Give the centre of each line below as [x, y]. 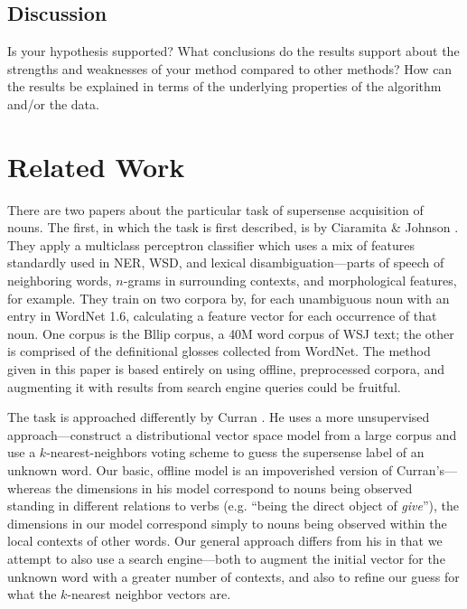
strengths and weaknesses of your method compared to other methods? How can [230, 68]
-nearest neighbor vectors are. [149, 594]
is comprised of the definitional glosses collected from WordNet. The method [219, 351]
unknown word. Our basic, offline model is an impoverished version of [200, 470]
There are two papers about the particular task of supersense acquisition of [215, 209]
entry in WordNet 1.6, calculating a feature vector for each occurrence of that [222, 316]
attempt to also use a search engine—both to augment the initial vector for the [226, 558]
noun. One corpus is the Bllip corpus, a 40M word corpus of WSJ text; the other [231, 333]
